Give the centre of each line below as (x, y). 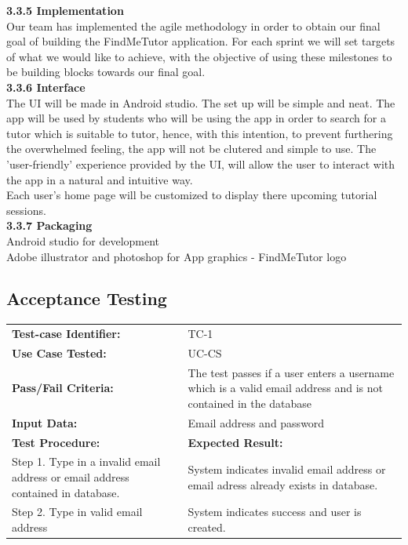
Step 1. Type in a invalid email (86, 461)
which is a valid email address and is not (285, 388)
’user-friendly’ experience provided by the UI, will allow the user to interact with (201, 163)
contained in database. (66, 492)
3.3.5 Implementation (65, 10)
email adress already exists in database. (283, 484)
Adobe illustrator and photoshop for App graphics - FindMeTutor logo (177, 256)
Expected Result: (235, 442)
